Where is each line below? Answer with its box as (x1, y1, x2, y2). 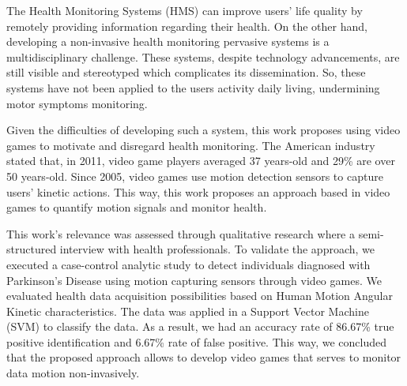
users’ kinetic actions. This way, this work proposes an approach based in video (6, 183, 390, 200)
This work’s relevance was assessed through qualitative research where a (6, 225, 355, 242)
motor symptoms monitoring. (6, 95, 148, 111)
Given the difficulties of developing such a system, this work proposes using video (6, 122, 401, 138)
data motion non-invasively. (6, 365, 140, 381)
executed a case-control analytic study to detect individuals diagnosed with (6, 256, 371, 272)
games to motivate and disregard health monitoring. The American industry (6, 137, 375, 153)
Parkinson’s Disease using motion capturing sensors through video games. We (6, 272, 382, 288)
